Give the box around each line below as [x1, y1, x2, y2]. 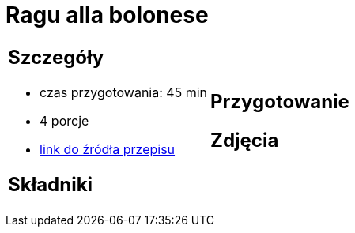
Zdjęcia [210, 128, 279, 152]
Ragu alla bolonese [6, 2, 209, 28]
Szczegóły [8, 45, 104, 69]
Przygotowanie [210, 89, 349, 113]
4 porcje [40, 112, 89, 129]
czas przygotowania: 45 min [40, 84, 207, 100]
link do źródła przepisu [40, 141, 176, 157]
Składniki [8, 172, 93, 196]
